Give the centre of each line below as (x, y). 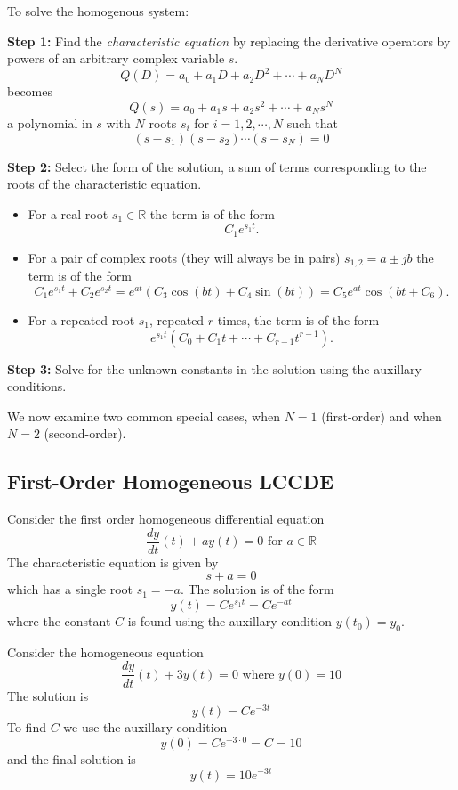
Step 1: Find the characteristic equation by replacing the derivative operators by (229, 41)
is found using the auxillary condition (230, 621)
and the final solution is (72, 758)
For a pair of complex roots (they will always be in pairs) (184, 257)
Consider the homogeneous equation (105, 652)
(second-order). (85, 433)
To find (27, 727)
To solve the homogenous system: (98, 11)
